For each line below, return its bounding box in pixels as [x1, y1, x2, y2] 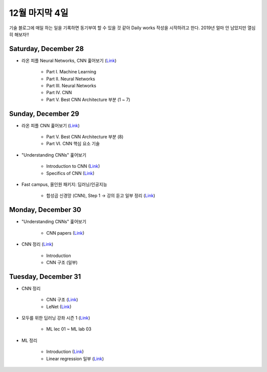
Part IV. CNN [46, 90, 72, 96]
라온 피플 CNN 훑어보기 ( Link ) [21, 122, 80, 128]
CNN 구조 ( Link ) [46, 297, 79, 303]
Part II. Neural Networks [46, 76, 95, 82]
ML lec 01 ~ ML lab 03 [46, 326, 91, 332]
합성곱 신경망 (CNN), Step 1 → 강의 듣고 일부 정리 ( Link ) [46, 193, 155, 199]
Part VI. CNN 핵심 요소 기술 [46, 141, 100, 147]
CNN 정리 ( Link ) [21, 241, 54, 247]
